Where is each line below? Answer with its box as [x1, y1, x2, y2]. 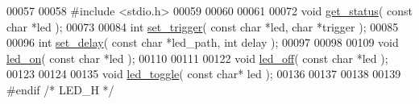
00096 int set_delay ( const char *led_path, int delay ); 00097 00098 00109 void [6, 34, 399, 51]
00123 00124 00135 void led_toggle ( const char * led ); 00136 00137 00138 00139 [6, 65, 401, 82]
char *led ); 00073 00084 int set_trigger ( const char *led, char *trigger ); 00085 [6, 18, 399, 35]
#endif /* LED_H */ [6, 81, 114, 98]
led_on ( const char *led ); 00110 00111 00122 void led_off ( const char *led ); [6, 49, 388, 66]
